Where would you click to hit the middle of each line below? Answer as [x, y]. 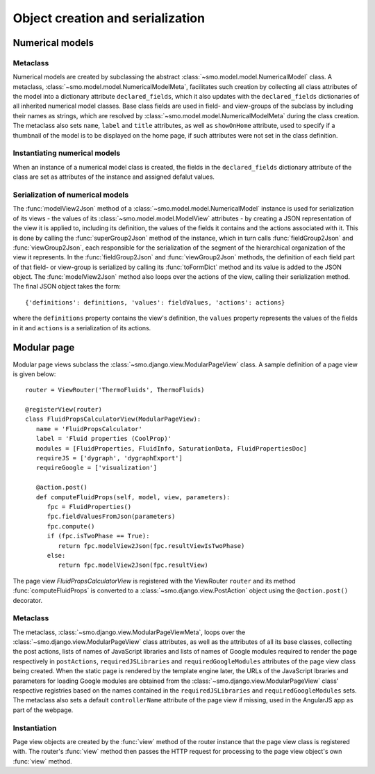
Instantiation [35, 728]
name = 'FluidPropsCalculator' [89, 429]
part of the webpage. [43, 710]
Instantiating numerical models [67, 153]
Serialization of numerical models [71, 195]
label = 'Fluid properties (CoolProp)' [104, 439]
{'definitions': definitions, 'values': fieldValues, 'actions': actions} [155, 302]
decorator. [28, 600]
